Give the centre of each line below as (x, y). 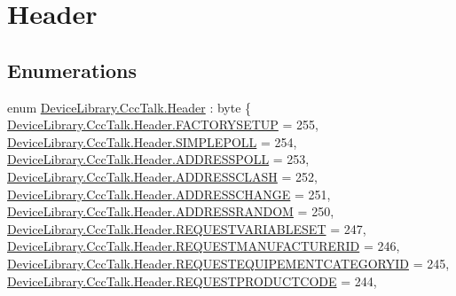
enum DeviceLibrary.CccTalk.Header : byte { (130, 107)
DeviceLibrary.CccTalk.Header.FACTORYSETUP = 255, (163, 125)
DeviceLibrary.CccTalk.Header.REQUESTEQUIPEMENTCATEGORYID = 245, (228, 263)
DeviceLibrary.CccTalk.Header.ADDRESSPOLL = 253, (158, 159)
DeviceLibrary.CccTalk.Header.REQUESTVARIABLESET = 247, (187, 228)
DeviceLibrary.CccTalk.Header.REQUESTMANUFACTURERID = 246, (204, 246)
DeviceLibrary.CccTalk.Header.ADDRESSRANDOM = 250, (171, 211)
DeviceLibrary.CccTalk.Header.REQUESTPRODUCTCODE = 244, (192, 280)
